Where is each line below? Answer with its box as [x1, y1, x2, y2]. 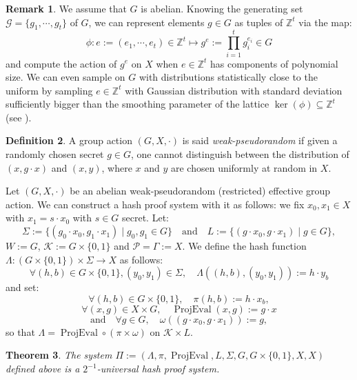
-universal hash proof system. [96, 361, 220, 376]
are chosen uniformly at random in [170, 160, 318, 174]
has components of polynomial [210, 56, 338, 70]
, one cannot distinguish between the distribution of [131, 147, 349, 161]
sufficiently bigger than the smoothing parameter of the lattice [6, 97, 269, 111]
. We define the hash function [182, 239, 307, 253]
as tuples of [234, 14, 283, 29]
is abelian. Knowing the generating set [141, 1, 303, 15]
